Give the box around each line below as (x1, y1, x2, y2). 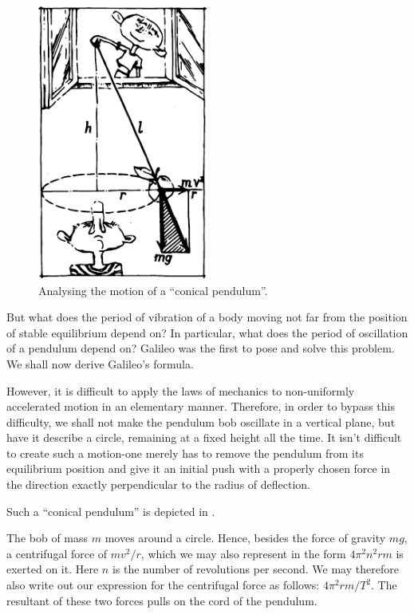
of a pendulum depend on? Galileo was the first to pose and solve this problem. (6, 340, 395, 356)
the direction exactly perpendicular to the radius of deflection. (6, 476, 310, 493)
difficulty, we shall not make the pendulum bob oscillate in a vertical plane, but (6, 413, 396, 430)
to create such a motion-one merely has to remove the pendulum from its (6, 444, 364, 461)
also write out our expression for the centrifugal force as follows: (6, 577, 320, 593)
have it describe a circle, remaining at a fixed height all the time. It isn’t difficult (6, 429, 402, 446)
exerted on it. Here (6, 561, 99, 577)
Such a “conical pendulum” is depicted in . (6, 502, 215, 519)
